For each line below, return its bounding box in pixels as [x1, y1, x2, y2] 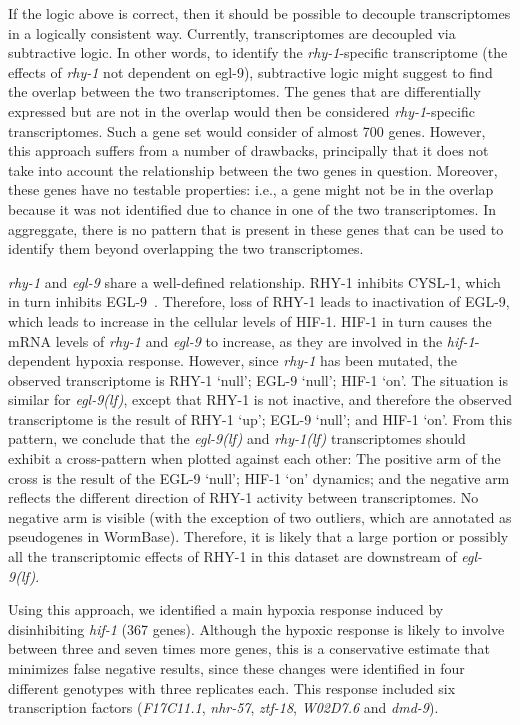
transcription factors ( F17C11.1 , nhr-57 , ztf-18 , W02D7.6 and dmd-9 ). [8, 697, 439, 718]
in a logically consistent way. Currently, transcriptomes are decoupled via [8, 22, 456, 43]
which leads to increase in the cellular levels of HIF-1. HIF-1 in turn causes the [8, 310, 492, 331]
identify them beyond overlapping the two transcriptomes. [8, 238, 364, 259]
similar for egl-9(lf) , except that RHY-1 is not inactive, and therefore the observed [8, 389, 512, 410]
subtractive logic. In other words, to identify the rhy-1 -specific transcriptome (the [8, 42, 508, 63]
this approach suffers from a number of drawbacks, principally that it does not [8, 140, 489, 161]
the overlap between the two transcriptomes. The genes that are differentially [8, 81, 481, 102]
